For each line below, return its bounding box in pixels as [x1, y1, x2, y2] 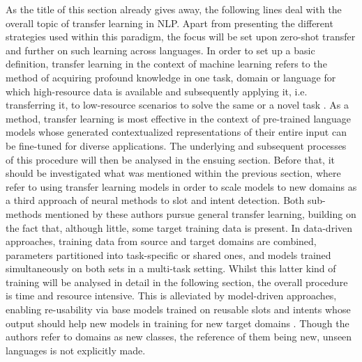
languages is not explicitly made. [6, 343, 146, 357]
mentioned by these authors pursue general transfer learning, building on [45, 206, 356, 221]
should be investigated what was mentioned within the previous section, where [6, 166, 341, 180]
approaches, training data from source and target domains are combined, [6, 234, 317, 249]
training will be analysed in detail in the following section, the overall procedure [6, 274, 348, 289]
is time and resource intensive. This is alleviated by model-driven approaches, [6, 288, 337, 303]
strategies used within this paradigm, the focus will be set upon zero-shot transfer [6, 29, 356, 44]
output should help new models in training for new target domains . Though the [6, 315, 349, 330]
